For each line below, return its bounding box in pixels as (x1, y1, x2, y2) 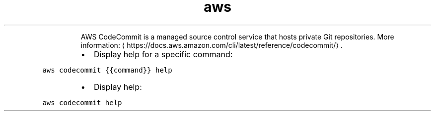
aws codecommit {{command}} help (42, 66, 172, 74)
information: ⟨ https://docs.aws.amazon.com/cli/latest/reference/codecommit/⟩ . (80, 40, 343, 49)
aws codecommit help (42, 98, 122, 107)
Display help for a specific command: (93, 49, 233, 59)
